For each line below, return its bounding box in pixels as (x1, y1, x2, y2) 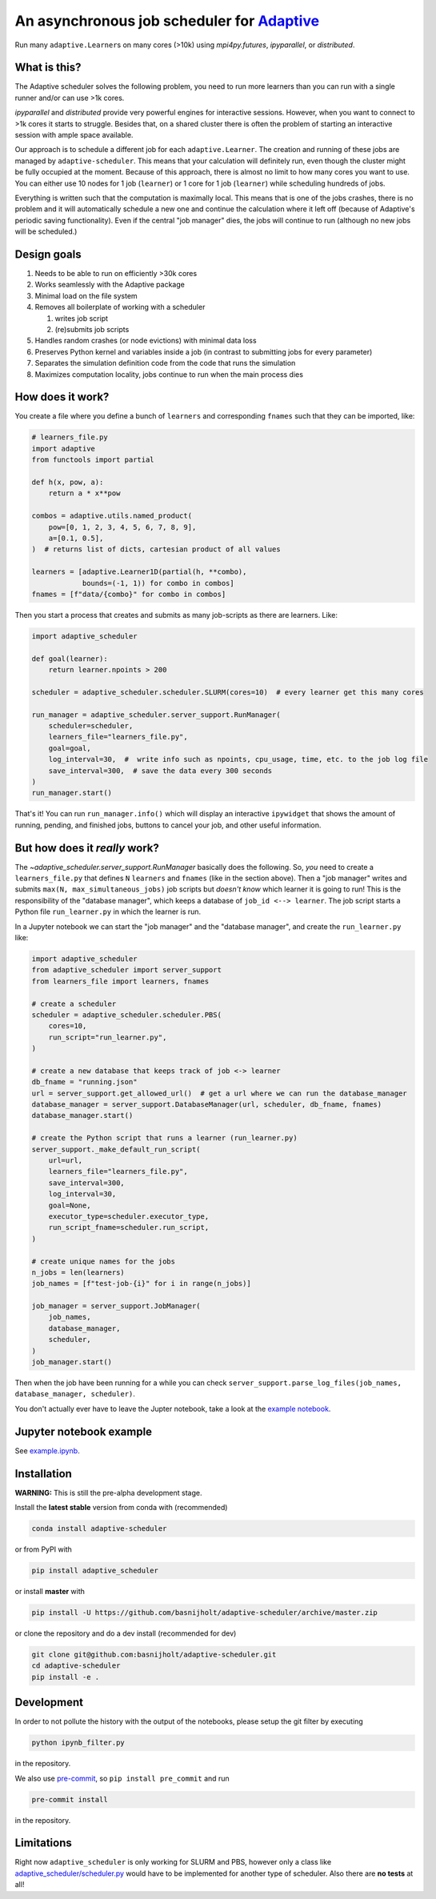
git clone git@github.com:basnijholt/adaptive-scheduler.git (31, 1649, 277, 1659)
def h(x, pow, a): (31, 478, 104, 487)
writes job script (54, 313, 108, 323)
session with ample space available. (14, 130, 134, 140)
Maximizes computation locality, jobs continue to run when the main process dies (34, 369, 304, 379)
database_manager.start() (31, 1111, 134, 1120)
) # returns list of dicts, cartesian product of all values (31, 545, 281, 554)
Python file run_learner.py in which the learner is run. (14, 907, 202, 916)
